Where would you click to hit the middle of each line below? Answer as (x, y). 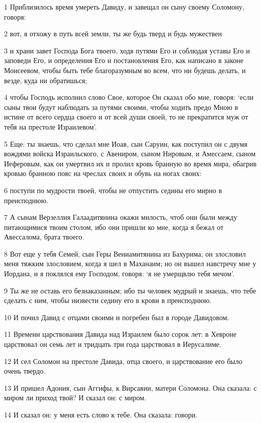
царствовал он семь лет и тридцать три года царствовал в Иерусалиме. (113, 344)
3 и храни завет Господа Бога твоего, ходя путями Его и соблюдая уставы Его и (127, 50)
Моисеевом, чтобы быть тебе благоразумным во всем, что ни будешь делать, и (125, 70)
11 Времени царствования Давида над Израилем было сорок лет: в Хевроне (120, 334)
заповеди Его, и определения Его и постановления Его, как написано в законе (124, 60)
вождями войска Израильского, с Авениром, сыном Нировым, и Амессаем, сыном (130, 154)
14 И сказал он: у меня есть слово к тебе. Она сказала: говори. (101, 414)
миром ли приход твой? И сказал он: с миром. (75, 398)
